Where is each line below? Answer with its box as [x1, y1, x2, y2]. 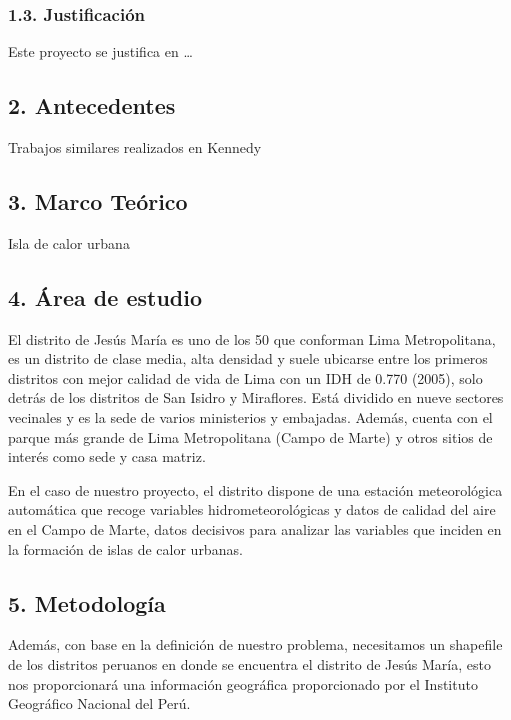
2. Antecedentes [8, 90, 176, 121]
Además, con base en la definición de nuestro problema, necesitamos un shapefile [8, 634, 503, 655]
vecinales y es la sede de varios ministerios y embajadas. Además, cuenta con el [8, 406, 493, 427]
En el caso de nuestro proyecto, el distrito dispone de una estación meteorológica [8, 479, 503, 500]
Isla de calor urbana [8, 232, 130, 253]
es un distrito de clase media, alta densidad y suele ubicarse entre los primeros [8, 348, 488, 369]
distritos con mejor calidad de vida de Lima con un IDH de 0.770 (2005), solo [8, 367, 483, 388]
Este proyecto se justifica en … [8, 41, 193, 62]
